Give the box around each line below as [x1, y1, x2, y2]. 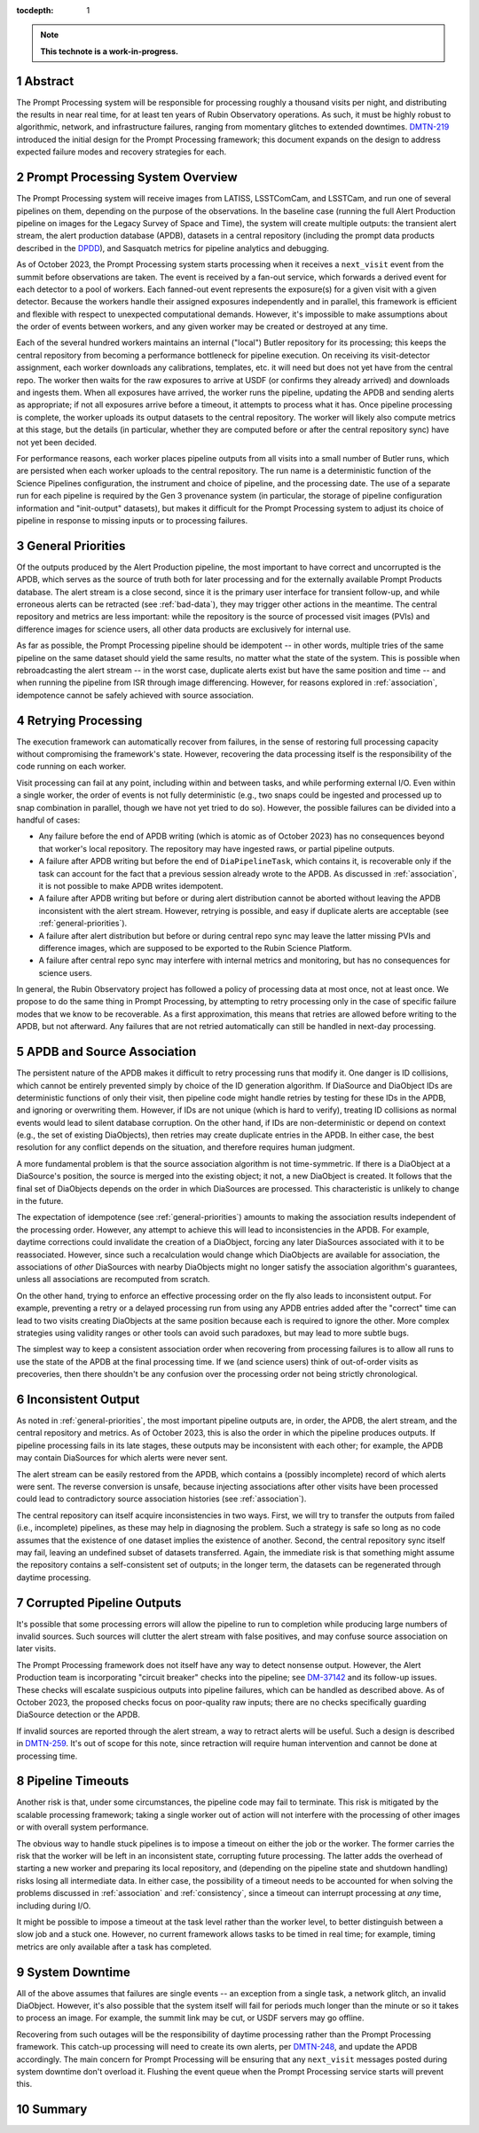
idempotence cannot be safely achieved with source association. [16, 689, 255, 700]
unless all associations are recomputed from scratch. [16, 1274, 210, 1285]
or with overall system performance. [16, 1822, 149, 1832]
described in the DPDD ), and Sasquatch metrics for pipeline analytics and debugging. [16, 242, 330, 253]
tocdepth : [16, 5, 54, 15]
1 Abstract [16, 74, 75, 89]
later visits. [16, 1643, 57, 1654]
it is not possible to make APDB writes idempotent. [38, 880, 224, 891]
